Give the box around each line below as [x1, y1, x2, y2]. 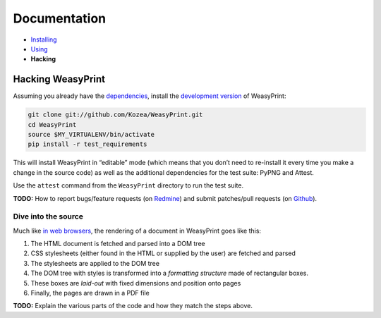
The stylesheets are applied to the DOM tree [30, 259, 160, 267]
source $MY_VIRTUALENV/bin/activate [28, 130, 155, 138]
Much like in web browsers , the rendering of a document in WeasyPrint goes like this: [13, 226, 261, 235]
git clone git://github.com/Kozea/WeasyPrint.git [28, 111, 203, 119]
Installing [30, 35, 57, 44]
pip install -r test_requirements [28, 140, 147, 148]
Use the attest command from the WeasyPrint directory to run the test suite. [13, 181, 243, 190]
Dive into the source [13, 212, 84, 221]
